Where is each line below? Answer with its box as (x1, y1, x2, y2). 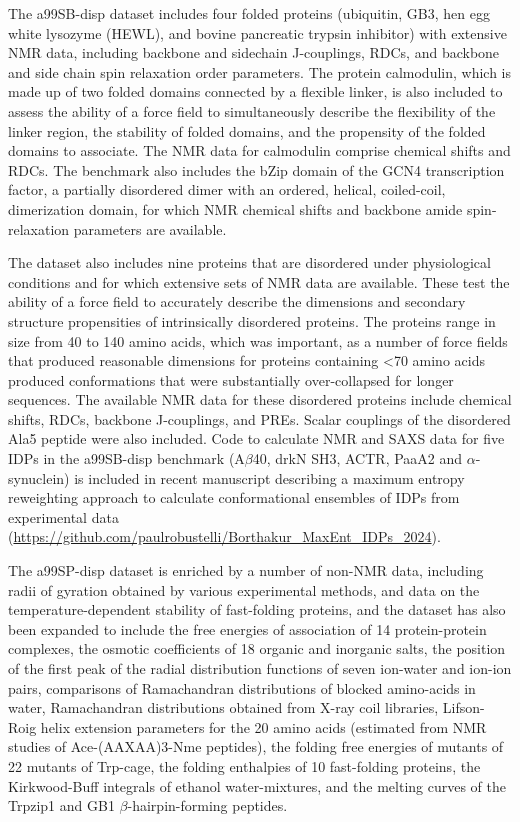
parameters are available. (73, 218, 227, 239)
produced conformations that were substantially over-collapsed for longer (8, 369, 454, 390)
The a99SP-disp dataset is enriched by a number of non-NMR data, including (8, 560, 484, 581)
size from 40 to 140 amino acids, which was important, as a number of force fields (8, 330, 508, 351)
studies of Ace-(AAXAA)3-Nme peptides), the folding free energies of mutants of (8, 736, 504, 757)
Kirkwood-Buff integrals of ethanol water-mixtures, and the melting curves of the (8, 775, 507, 796)
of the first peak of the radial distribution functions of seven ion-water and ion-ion (8, 658, 512, 678)
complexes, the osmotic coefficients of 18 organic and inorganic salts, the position (8, 638, 506, 659)
